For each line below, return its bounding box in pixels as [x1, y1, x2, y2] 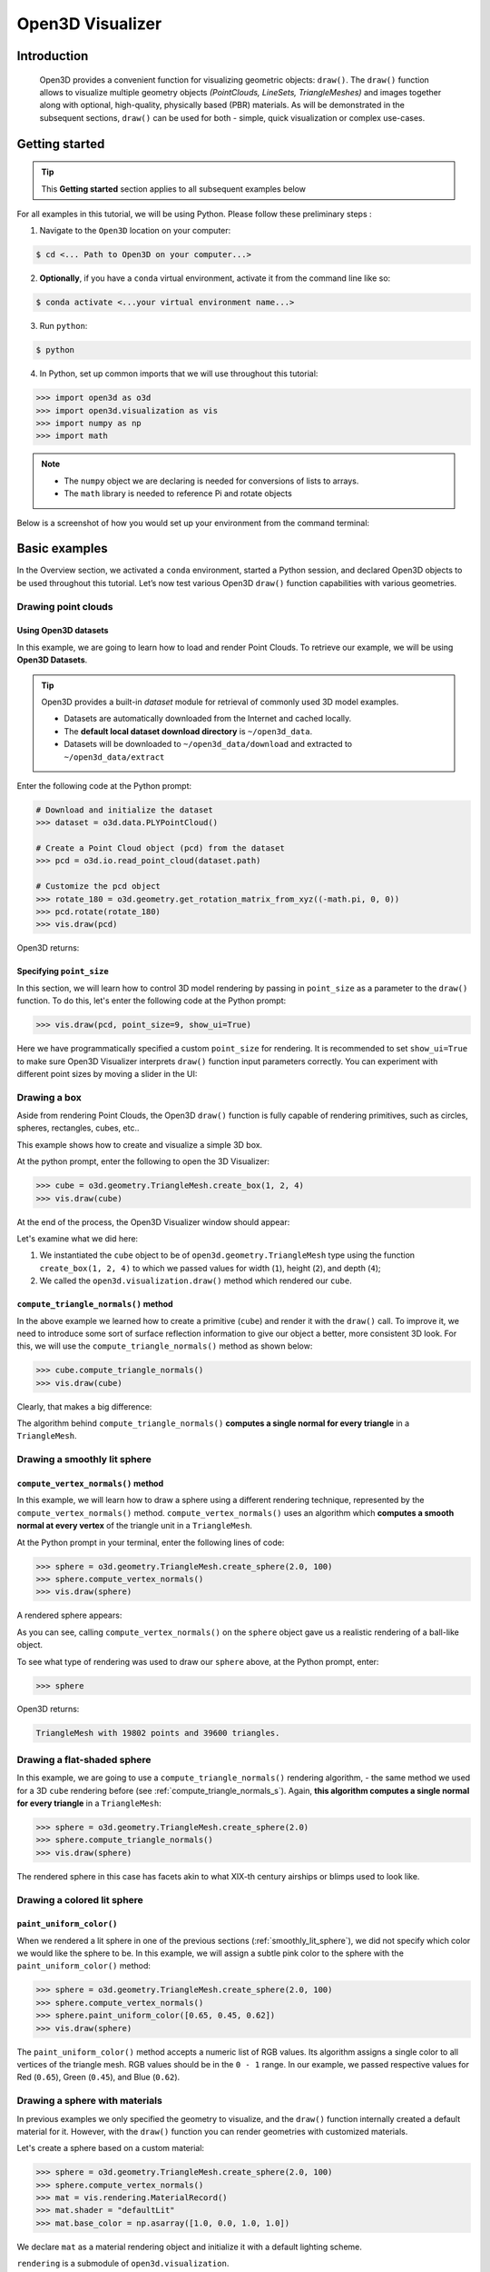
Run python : [39, 321, 88, 332]
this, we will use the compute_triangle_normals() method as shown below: [16, 1340, 313, 1351]
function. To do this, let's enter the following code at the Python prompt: [16, 995, 287, 1006]
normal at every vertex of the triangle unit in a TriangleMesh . [16, 1520, 253, 1531]
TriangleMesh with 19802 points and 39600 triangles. [35, 1728, 280, 1739]
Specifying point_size [16, 966, 109, 977]
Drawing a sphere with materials [16, 2095, 162, 2108]
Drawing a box [16, 1091, 82, 1103]
